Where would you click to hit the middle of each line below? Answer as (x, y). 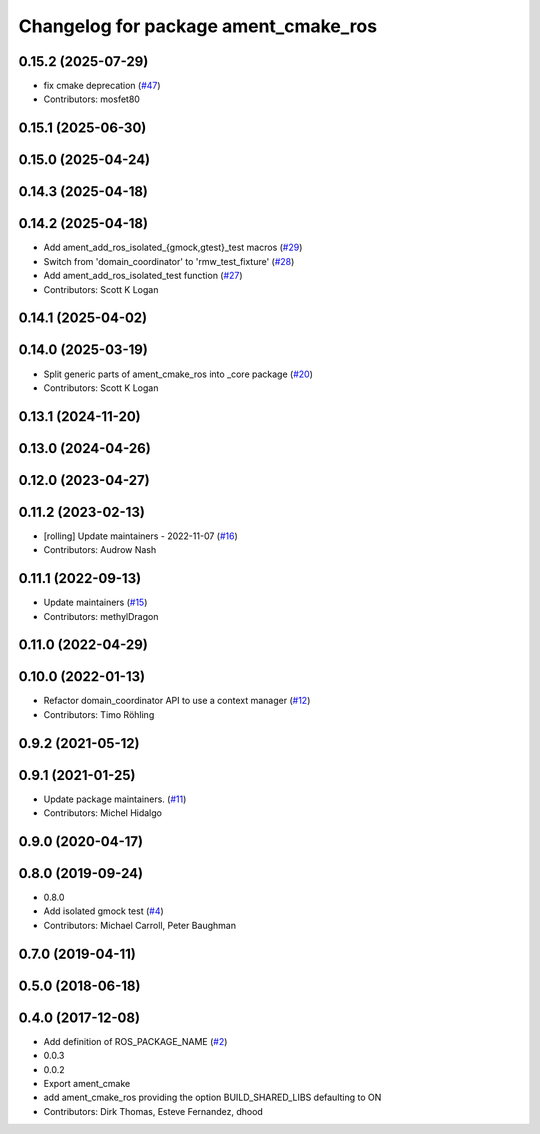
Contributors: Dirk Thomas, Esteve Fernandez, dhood (153, 1111)
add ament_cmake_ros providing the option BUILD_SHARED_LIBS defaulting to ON (212, 1097)
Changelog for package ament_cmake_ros (198, 26)
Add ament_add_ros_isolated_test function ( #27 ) (143, 276)
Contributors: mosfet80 (91, 99)
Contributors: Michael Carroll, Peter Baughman (140, 925)
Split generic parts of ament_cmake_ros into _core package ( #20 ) (178, 374)
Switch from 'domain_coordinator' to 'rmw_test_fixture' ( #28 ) (169, 261)
